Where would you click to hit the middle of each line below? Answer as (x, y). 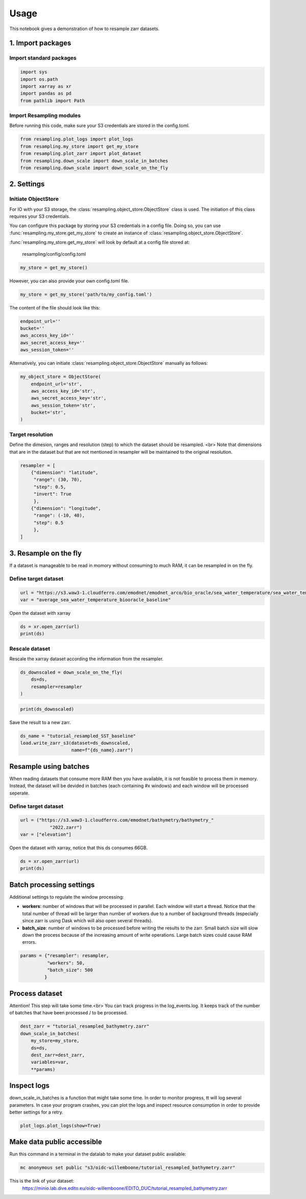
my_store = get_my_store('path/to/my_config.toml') (86, 294)
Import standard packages (43, 58)
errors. (29, 942)
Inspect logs (30, 1086)
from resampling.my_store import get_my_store (79, 146)
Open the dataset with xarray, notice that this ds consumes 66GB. (79, 848)
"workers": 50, (66, 963)
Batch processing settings (52, 885)
